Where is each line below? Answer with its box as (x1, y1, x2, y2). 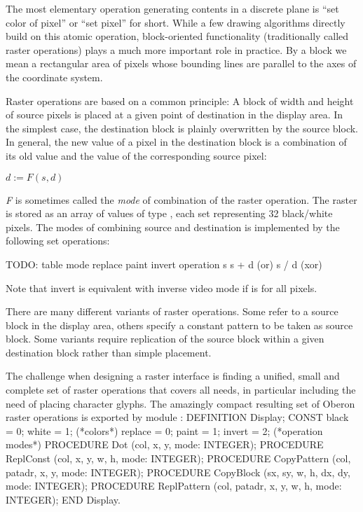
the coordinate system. (6, 69, 103, 84)
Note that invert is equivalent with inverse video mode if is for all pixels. (6, 280, 317, 295)
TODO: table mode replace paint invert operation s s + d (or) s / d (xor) (6, 256, 322, 271)
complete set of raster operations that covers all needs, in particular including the (6, 382, 356, 397)
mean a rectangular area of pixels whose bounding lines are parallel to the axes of (6, 56, 357, 71)
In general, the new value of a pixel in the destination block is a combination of (6, 134, 347, 149)
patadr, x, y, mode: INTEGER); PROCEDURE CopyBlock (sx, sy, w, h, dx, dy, (6, 464, 350, 479)
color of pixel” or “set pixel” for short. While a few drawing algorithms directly (6, 15, 345, 29)
